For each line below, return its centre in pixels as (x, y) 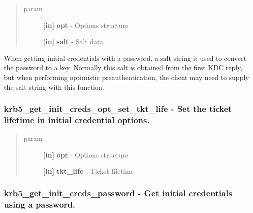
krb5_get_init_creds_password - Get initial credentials (118, 193)
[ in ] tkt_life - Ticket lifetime (88, 171)
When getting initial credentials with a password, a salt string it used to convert (125, 58)
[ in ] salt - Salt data (73, 41)
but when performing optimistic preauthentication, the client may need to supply (126, 77)
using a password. (40, 204)
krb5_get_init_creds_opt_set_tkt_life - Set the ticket (118, 109)
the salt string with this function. (54, 87)
